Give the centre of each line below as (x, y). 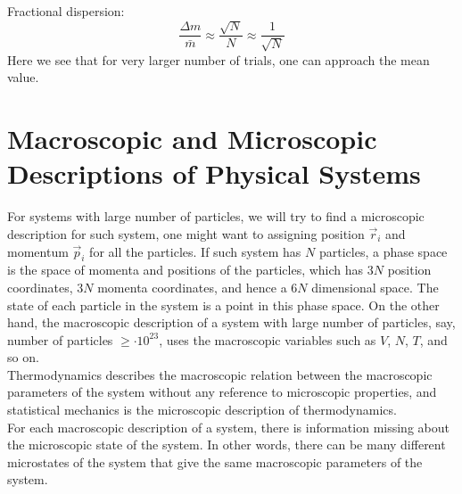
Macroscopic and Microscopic (192, 139)
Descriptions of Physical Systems (214, 173)
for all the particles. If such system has (195, 251)
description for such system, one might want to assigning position (186, 233)
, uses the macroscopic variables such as (268, 339)
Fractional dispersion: (66, 11)
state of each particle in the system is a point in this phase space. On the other (223, 305)
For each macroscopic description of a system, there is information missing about (228, 427)
